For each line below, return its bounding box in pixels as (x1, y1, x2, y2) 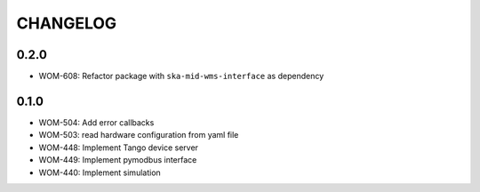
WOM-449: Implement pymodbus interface (38, 155, 197, 165)
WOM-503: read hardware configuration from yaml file (38, 130, 239, 140)
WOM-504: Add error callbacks (38, 116, 155, 128)
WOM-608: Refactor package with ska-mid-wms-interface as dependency (38, 71, 324, 82)
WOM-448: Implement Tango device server (38, 142, 199, 153)
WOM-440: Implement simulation (38, 167, 162, 178)
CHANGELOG (16, 13, 117, 33)
